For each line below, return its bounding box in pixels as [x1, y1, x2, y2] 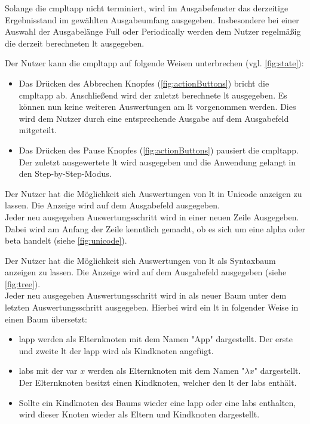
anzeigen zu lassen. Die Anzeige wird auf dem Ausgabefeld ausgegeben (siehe [5, 266, 287, 278]
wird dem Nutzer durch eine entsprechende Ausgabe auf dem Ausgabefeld [19, 112, 289, 124]
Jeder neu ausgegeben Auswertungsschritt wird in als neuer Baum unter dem [5, 289, 287, 302]
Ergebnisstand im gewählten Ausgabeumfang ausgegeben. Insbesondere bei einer [5, 13, 299, 26]
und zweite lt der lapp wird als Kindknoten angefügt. [19, 344, 214, 357]
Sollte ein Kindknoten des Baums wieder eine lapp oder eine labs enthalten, [19, 396, 296, 408]
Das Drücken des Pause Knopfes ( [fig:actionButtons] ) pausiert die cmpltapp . [19, 143, 299, 156]
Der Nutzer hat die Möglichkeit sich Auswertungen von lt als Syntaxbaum [5, 254, 276, 266]
